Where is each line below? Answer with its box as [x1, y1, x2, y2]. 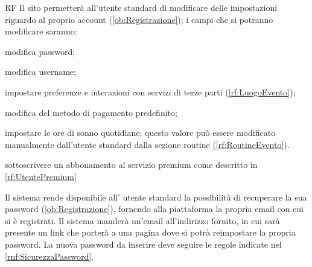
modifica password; [5, 45, 75, 57]
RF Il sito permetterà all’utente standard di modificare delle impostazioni [5, 1, 278, 13]
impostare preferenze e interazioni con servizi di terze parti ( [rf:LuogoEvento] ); [5, 85, 296, 98]
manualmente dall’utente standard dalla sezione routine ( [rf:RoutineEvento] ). [5, 138, 290, 150]
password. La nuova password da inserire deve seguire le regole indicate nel [5, 237, 282, 250]
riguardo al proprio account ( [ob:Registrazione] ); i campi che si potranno [5, 13, 273, 25]
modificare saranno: [5, 25, 77, 37]
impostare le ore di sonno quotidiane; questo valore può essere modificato [5, 126, 276, 139]
